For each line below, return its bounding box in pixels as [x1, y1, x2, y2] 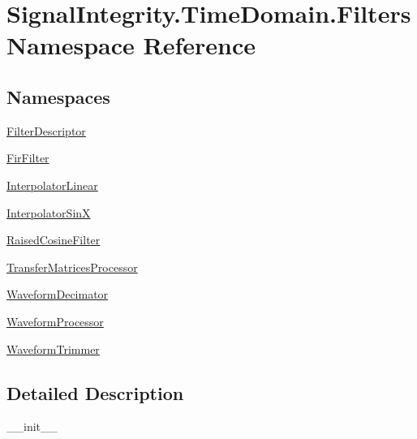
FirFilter [6, 149, 49, 166]
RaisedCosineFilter [6, 231, 101, 248]
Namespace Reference [6, 28, 256, 62]
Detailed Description [6, 380, 184, 405]
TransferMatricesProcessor [6, 258, 138, 275]
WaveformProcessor [6, 312, 104, 329]
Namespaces [6, 84, 110, 109]
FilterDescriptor [6, 122, 86, 139]
